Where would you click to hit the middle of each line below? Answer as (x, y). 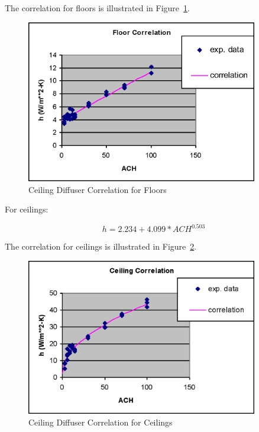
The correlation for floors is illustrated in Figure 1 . (97, 8)
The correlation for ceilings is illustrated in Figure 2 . (101, 246)
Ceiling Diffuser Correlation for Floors (98, 189)
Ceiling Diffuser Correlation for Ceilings (101, 422)
